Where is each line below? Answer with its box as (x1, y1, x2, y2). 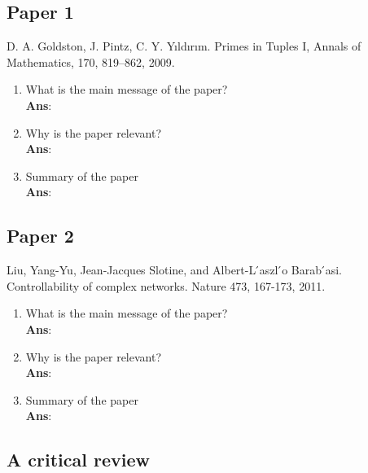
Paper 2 (7, 223, 74, 248)
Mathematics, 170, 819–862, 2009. (7, 53, 175, 70)
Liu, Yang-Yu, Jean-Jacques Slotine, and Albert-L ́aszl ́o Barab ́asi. (7, 261, 342, 278)
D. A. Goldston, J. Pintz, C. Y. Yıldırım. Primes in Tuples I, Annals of (7, 37, 361, 55)
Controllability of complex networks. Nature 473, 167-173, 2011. (7, 277, 326, 294)
